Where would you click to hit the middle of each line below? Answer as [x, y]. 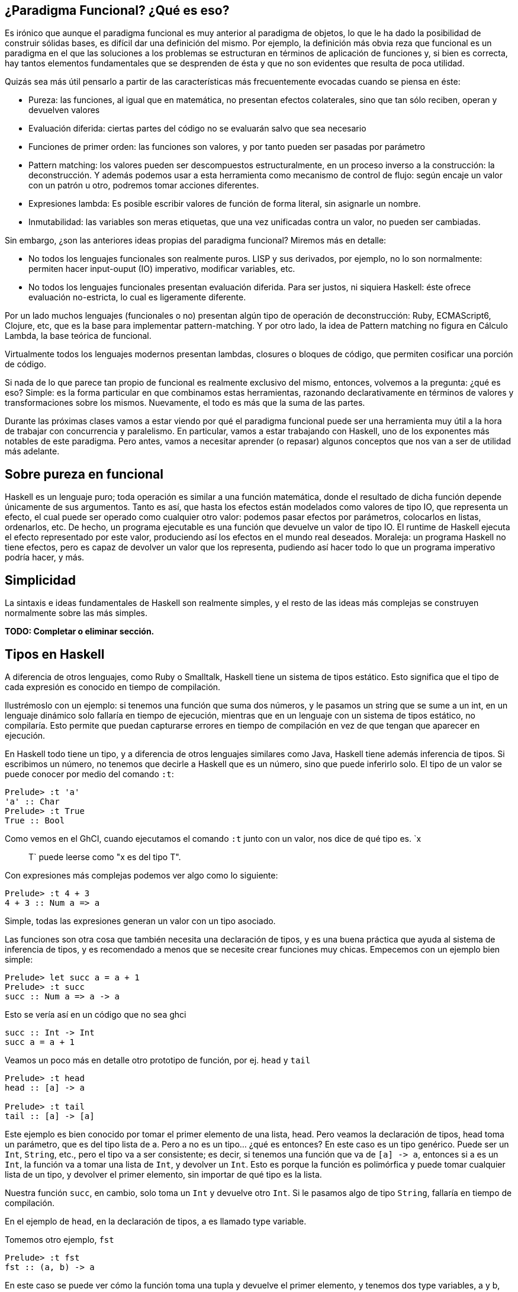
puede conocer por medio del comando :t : [89, 774]
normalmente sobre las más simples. [76, 613]
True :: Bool [35, 820]
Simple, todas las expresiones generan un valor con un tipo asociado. [140, 921]
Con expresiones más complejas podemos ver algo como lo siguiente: [141, 875]
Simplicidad [40, 580]
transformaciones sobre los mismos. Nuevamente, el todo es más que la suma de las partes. [185, 403]
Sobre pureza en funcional [84, 474]
